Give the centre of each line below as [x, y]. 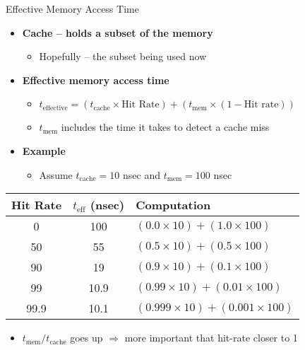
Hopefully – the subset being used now [123, 56]
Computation [173, 205]
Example [44, 150]
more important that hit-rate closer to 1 [211, 338]
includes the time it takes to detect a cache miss [165, 127]
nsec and [142, 174]
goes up [86, 338]
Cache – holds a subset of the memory [118, 32]
